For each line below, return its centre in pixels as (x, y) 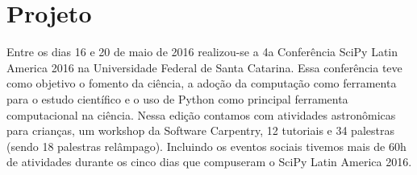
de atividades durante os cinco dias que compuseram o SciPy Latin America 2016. (209, 162)
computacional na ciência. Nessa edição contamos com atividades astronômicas (201, 114)
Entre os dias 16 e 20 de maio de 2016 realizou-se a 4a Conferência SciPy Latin (202, 52)
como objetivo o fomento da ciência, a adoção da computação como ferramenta (202, 83)
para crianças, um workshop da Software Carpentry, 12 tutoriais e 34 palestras (200, 130)
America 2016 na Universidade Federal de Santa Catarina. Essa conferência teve (204, 67)
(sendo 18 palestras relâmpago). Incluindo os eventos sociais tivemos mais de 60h (206, 146)
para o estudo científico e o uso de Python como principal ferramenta (177, 98)
